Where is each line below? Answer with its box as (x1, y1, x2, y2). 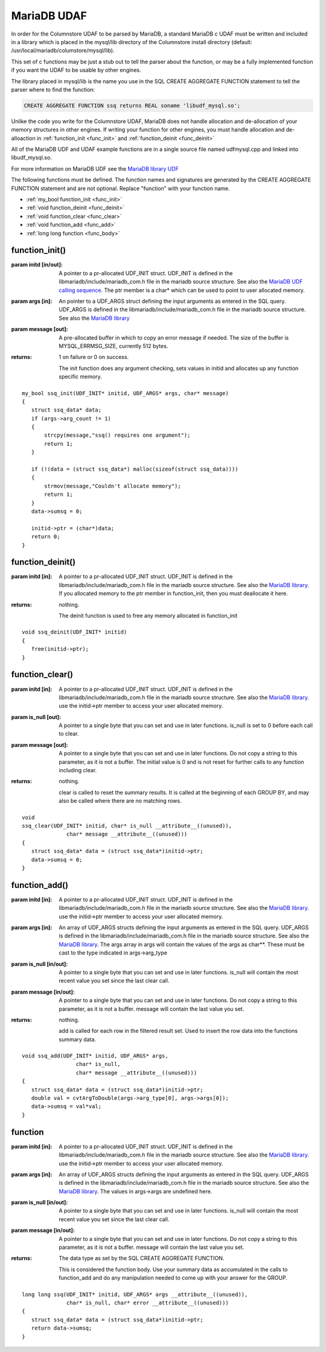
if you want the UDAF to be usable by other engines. (11, 66, 141, 74)
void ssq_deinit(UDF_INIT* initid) (22, 629, 127, 636)
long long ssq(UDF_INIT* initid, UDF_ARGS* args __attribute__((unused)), (22, 1291, 248, 1298)
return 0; (31, 533, 60, 540)
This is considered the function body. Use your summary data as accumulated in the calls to (59, 1266, 288, 1273)
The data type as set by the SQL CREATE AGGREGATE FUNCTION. (59, 1255, 225, 1262)
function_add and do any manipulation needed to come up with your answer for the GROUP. (59, 1274, 288, 1281)
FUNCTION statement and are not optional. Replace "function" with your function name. (11, 185, 231, 192)
